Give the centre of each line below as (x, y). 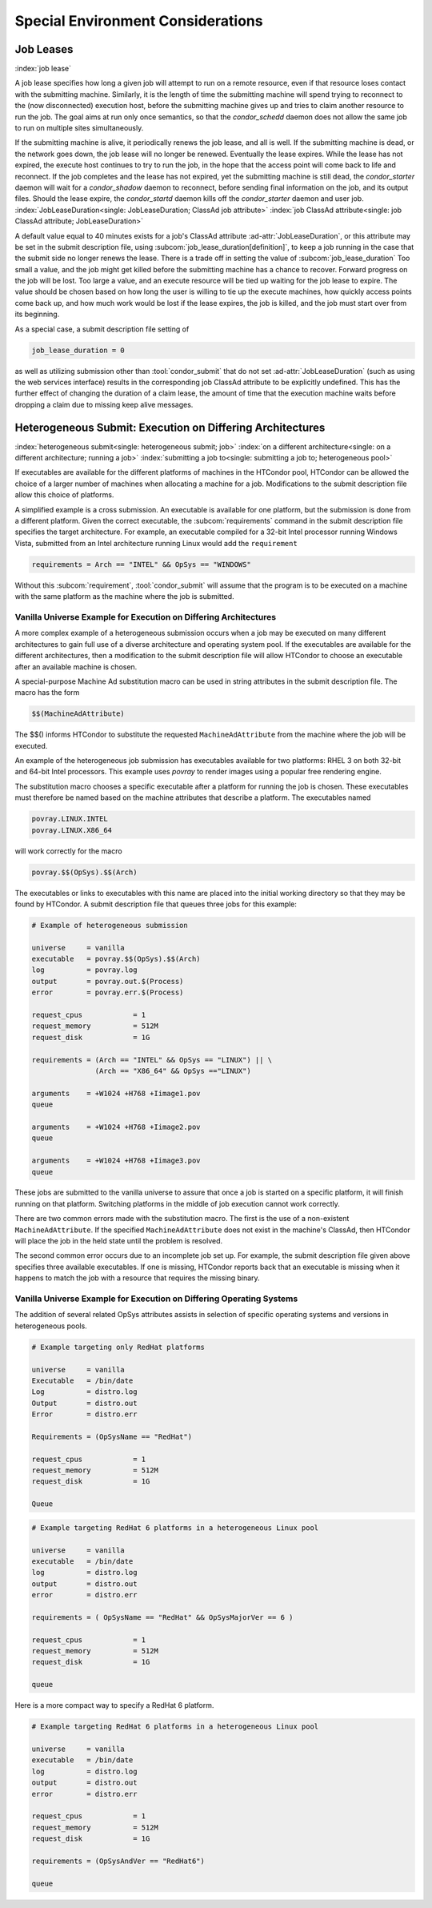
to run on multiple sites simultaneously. (79, 128)
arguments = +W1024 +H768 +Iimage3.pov (116, 1161)
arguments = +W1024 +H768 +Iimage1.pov (116, 1093)
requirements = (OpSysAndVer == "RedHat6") (118, 1861)
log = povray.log (84, 970)
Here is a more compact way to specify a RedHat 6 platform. (114, 1705)
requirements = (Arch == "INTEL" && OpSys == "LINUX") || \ (152, 1060)
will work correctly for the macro (69, 851)
